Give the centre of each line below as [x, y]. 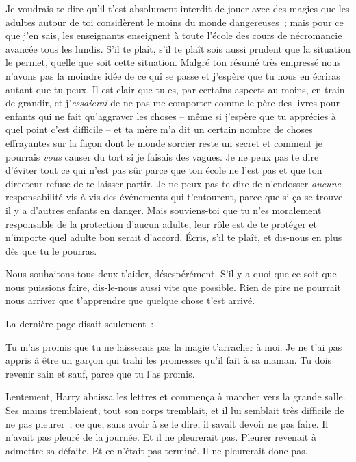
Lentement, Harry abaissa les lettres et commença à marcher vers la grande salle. [176, 396]
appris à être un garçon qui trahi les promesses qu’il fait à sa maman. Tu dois [168, 360]
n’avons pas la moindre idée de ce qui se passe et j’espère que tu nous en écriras [173, 75]
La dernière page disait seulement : [80, 324]
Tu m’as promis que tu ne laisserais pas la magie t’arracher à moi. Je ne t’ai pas [174, 346]
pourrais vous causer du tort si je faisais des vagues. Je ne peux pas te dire [162, 156]
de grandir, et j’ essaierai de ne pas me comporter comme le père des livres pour [173, 103]
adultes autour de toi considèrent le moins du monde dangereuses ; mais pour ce [175, 22]
